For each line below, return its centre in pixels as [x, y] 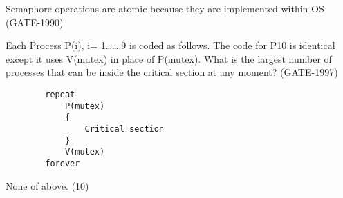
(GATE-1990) [35, 22]
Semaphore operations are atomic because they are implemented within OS [165, 8]
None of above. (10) [47, 185]
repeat [60, 94]
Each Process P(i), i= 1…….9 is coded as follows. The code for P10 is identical [170, 45]
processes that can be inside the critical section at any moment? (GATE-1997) [172, 72]
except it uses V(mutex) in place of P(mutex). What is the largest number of [169, 58]
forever [63, 163]
